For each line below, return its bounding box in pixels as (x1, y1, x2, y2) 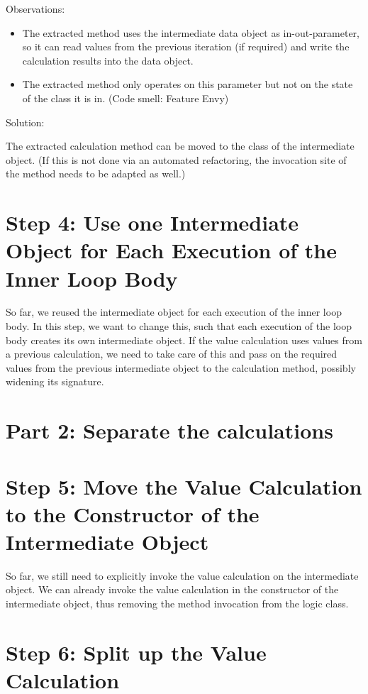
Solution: (6, 114, 45, 129)
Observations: (6, 1, 65, 16)
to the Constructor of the (6, 499, 260, 528)
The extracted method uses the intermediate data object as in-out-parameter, (22, 25, 359, 40)
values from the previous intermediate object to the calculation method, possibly (6, 360, 356, 375)
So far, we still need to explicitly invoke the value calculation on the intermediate (6, 568, 359, 583)
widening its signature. (6, 374, 104, 389)
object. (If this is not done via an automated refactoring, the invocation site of (6, 152, 347, 167)
